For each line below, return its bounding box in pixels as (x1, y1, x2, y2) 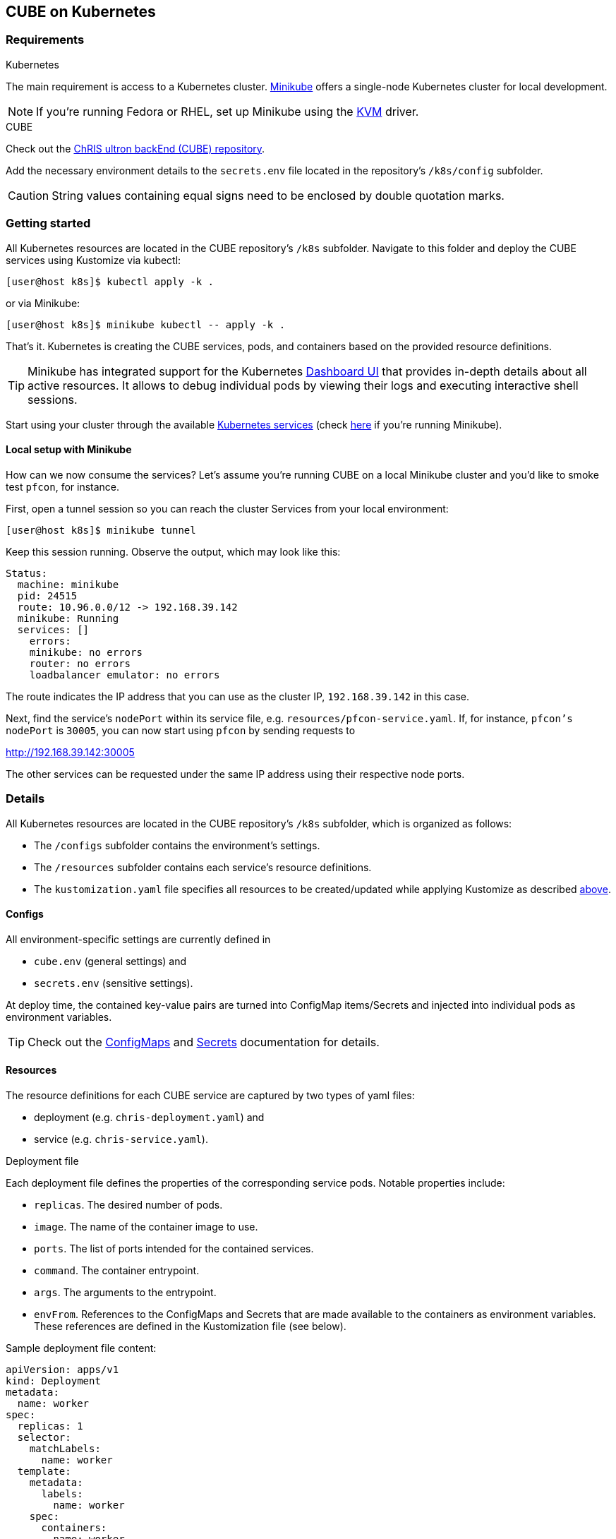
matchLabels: (29, 1442, 101, 1454)
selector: (17, 1431, 71, 1443)
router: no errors (29, 657, 131, 669)
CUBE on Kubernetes (6, 3, 156, 20)
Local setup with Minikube (6, 443, 132, 456)
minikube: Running (17, 612, 119, 624)
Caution (8, 188, 49, 203)
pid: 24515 (17, 589, 78, 601)
